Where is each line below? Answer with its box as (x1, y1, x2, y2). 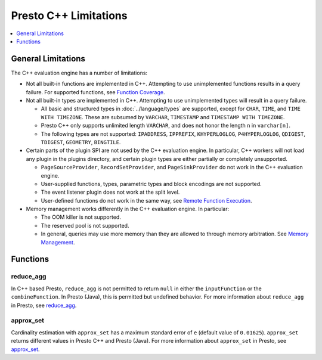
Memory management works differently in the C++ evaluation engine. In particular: (26, 206, 230, 213)
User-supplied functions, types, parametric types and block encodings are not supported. (41, 180, 262, 187)
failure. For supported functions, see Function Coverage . (26, 88, 165, 95)
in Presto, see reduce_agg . (11, 302, 77, 309)
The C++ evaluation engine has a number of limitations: (11, 69, 148, 76)
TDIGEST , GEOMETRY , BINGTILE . (41, 138, 121, 145)
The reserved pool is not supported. (41, 222, 129, 229)
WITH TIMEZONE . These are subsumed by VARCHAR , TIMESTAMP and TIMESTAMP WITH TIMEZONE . (41, 113, 285, 120)
